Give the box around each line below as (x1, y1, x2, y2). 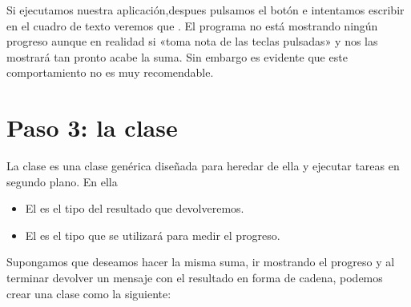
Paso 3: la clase (6, 111, 178, 144)
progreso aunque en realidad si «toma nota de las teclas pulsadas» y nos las (6, 33, 378, 50)
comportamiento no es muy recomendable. (6, 64, 214, 81)
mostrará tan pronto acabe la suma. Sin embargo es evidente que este (6, 48, 348, 65)
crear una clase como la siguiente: (6, 285, 171, 301)
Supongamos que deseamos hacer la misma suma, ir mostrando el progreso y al (6, 253, 395, 270)
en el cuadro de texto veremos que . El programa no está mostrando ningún (6, 17, 378, 34)
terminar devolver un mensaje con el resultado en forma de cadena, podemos (6, 269, 383, 286)
